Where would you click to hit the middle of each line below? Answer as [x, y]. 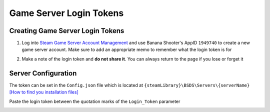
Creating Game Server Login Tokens [67, 31]
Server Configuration [43, 73]
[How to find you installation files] [44, 92]
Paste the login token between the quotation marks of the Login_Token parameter [95, 101]
